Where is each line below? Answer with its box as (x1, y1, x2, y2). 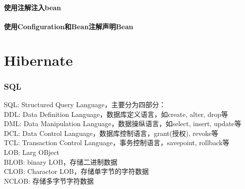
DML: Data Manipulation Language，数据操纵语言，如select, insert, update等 (4, 118, 242, 129)
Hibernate (4, 50, 73, 70)
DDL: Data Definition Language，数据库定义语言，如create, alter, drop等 (4, 109, 228, 119)
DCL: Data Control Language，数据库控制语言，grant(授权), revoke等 (4, 128, 219, 138)
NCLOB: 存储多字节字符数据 (4, 175, 94, 186)
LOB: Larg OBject (4, 147, 59, 157)
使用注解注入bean (4, 2, 61, 12)
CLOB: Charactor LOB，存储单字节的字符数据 (4, 166, 149, 176)
